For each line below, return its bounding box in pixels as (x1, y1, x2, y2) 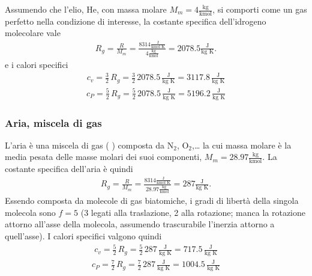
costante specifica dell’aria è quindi (5, 162, 133, 175)
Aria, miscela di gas (5, 115, 102, 130)
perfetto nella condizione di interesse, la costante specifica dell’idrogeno (5, 14, 266, 27)
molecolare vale (5, 26, 61, 39)
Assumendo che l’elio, (5, 3, 84, 15)
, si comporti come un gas (212, 3, 307, 15)
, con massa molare (96, 3, 167, 15)
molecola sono (5, 206, 56, 218)
